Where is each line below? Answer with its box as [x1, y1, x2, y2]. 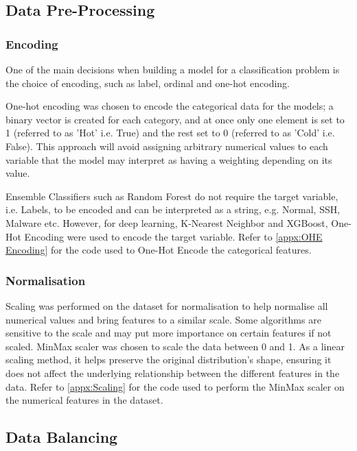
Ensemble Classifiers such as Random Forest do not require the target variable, [5, 188, 338, 203]
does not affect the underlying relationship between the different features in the [5, 365, 340, 380]
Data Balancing [5, 426, 118, 448]
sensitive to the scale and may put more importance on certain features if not [5, 326, 332, 340]
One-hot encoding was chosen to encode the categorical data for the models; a [5, 99, 334, 113]
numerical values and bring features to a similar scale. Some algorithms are [5, 312, 321, 326]
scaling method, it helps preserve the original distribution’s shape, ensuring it [5, 352, 332, 367]
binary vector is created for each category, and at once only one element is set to [5, 112, 345, 126]
